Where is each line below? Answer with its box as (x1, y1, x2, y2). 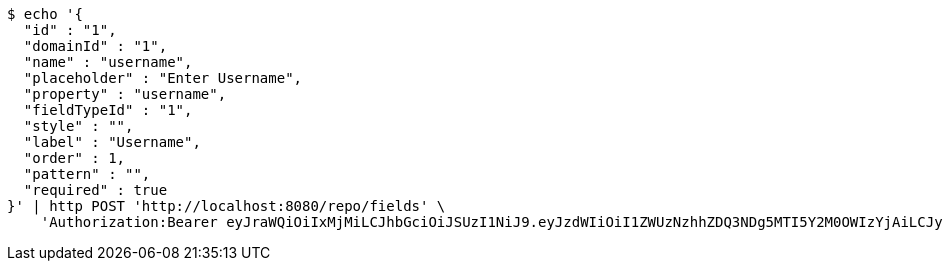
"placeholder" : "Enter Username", (23, 70, 303, 86)
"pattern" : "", (23, 166, 151, 182)
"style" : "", (23, 118, 134, 134)
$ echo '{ (7, 6, 83, 22)
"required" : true (23, 182, 168, 198)
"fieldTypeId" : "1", (23, 102, 193, 118)
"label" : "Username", (23, 134, 201, 150)
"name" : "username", (23, 54, 193, 70)
